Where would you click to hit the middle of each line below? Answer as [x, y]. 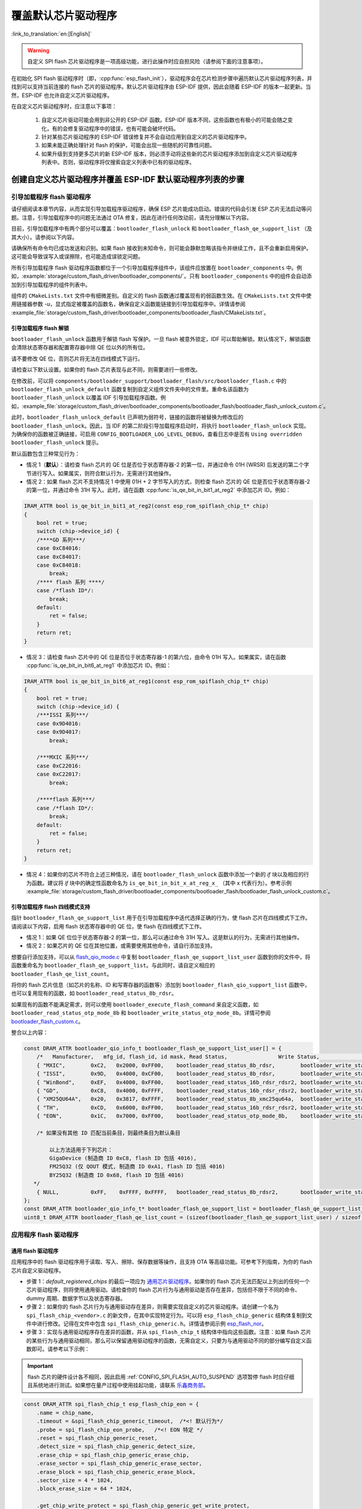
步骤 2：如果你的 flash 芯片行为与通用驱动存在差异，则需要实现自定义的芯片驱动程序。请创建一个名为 [152, 1307]
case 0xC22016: [59, 766]
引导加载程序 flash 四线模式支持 [51, 907]
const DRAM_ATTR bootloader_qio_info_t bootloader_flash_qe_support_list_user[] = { [153, 1048]
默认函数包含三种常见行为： [46, 453]
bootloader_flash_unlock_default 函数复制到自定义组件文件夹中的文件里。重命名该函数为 [130, 389]
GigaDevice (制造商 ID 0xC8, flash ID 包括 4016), [123, 1158]
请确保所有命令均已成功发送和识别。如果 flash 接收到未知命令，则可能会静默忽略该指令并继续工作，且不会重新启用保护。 [161, 248]
